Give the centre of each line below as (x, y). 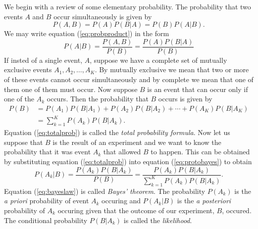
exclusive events (28, 69)
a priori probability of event (47, 201)
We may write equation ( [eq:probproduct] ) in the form (87, 33)
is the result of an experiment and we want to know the (137, 142)
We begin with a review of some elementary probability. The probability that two (128, 6)
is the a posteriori (204, 201)
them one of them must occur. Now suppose (71, 89)
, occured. (237, 210)
